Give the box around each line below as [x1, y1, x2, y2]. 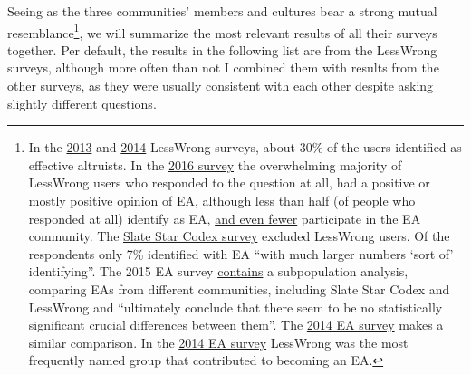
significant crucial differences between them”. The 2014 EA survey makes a [28, 315, 444, 334]
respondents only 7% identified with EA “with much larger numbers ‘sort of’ [28, 244, 454, 263]
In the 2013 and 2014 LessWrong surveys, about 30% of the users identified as [28, 138, 462, 157]
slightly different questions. [7, 93, 157, 112]
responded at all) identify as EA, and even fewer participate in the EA [28, 208, 421, 227]
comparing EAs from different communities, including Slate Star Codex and [28, 279, 450, 298]
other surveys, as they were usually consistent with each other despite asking [7, 76, 434, 95]
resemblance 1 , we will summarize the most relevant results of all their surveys [7, 20, 437, 42]
